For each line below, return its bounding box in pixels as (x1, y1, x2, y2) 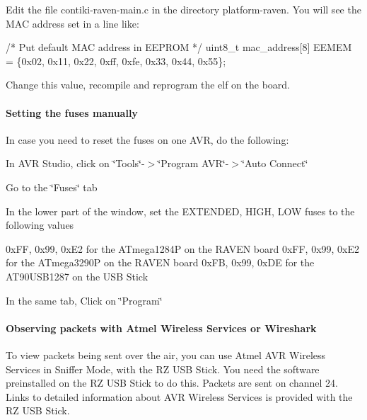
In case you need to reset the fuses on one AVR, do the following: (6, 132, 289, 147)
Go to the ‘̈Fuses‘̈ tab (6, 179, 98, 194)
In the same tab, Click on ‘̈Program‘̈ (6, 293, 163, 307)
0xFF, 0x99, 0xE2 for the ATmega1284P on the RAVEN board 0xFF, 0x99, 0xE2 (6, 241, 360, 256)
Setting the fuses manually (6, 105, 138, 120)
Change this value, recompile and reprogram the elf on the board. (6, 77, 291, 92)
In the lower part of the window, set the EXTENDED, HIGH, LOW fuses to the (6, 203, 355, 218)
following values (6, 217, 74, 232)
